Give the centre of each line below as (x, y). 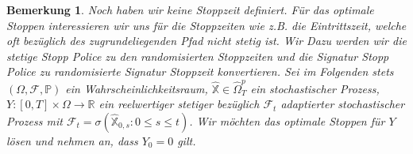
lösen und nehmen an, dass (72, 140)
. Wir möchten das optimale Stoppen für (287, 120)
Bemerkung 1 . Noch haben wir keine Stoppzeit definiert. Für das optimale (190, 9)
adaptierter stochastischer (343, 104)
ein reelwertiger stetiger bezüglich (179, 104)
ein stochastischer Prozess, (315, 88)
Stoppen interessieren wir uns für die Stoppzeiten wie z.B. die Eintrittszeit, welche (206, 25)
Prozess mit (35, 120)
